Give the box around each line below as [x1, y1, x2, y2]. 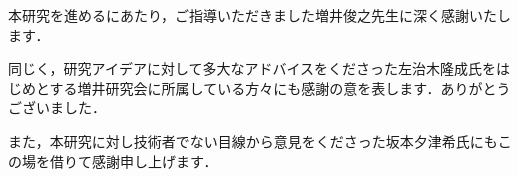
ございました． [8, 97, 106, 118]
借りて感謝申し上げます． [49, 150, 218, 171]
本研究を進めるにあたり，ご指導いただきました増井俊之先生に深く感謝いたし [8, 5, 512, 25]
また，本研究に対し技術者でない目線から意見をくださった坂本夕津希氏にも [8, 130, 498, 151]
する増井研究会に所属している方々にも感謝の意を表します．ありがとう [49, 77, 511, 98]
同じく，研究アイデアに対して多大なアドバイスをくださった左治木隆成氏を [8, 58, 497, 79]
